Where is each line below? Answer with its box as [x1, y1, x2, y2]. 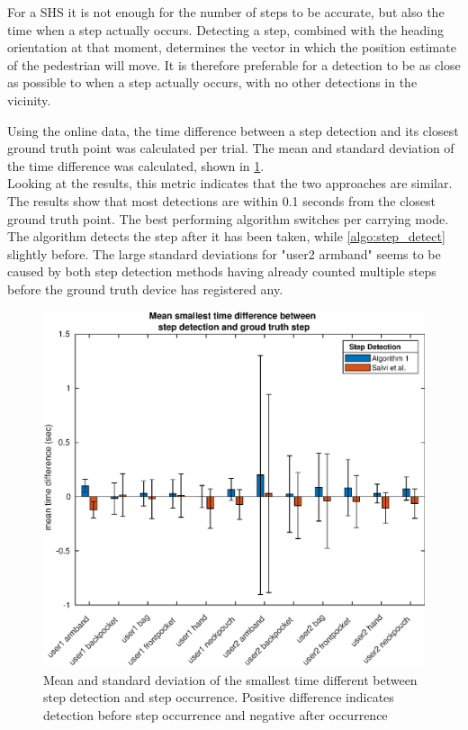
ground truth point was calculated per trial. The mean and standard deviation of [7, 139, 454, 158]
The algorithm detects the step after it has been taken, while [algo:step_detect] [7, 227, 445, 246]
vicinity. [7, 90, 51, 109]
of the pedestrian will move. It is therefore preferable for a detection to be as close [7, 55, 461, 74]
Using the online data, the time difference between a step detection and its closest [7, 121, 459, 140]
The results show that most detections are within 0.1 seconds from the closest [7, 191, 436, 210]
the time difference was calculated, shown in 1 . [7, 156, 265, 175]
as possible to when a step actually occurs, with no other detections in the [7, 73, 418, 92]
